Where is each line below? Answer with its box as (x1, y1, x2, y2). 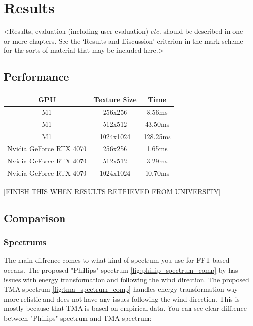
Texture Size (93, 94, 137, 104)
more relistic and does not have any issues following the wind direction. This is (4, 293, 240, 303)
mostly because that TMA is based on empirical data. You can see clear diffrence (4, 303, 247, 313)
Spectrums (4, 236, 47, 248)
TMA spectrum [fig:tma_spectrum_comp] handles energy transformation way (4, 284, 238, 294)
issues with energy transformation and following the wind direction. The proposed (4, 274, 249, 284)
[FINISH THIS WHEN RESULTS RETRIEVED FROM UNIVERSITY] (4, 186, 221, 196)
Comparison (4, 210, 66, 225)
